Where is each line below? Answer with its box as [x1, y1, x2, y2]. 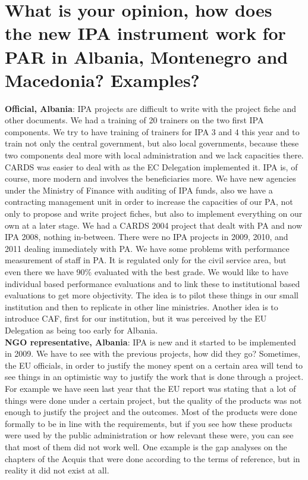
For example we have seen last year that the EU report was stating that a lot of [5, 382, 296, 394]
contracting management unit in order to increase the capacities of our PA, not [5, 195, 293, 208]
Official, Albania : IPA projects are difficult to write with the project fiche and [5, 102, 296, 114]
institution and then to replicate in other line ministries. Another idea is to [5, 300, 278, 313]
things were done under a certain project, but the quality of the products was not [5, 394, 302, 406]
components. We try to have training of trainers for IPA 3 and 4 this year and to [5, 125, 300, 138]
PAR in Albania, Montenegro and [5, 44, 288, 68]
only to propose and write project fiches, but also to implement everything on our [5, 207, 303, 220]
